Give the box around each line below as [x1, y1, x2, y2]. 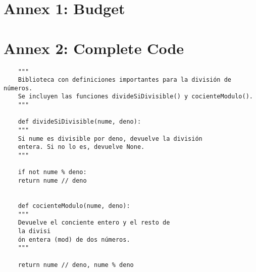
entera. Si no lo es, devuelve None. [18, 143, 145, 151]
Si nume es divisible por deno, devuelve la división [18, 135, 202, 142]
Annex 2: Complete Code [4, 37, 184, 58]
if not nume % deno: [18, 169, 87, 176]
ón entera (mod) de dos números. [18, 236, 130, 243]
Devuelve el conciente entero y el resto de [18, 219, 170, 227]
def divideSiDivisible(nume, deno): [18, 118, 141, 126]
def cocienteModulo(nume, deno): [18, 202, 130, 209]
